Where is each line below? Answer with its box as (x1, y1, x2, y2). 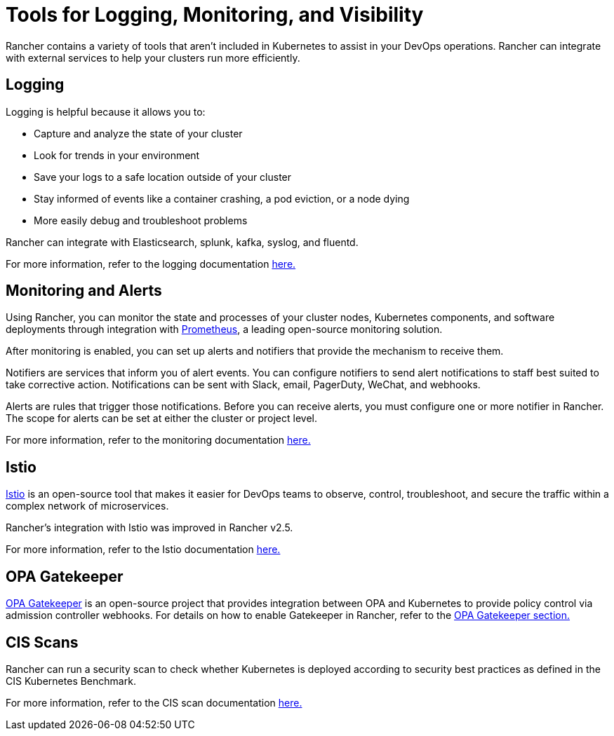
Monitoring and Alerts (6, 282, 162, 300)
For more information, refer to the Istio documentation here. (6, 543, 281, 556)
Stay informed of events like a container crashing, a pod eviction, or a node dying (34, 192, 410, 205)
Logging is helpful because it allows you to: (6, 105, 206, 118)
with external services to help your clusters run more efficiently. (6, 51, 300, 64)
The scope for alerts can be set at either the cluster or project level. (6, 412, 317, 425)
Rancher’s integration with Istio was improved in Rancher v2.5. (6, 522, 293, 534)
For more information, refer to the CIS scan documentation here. (6, 696, 302, 709)
